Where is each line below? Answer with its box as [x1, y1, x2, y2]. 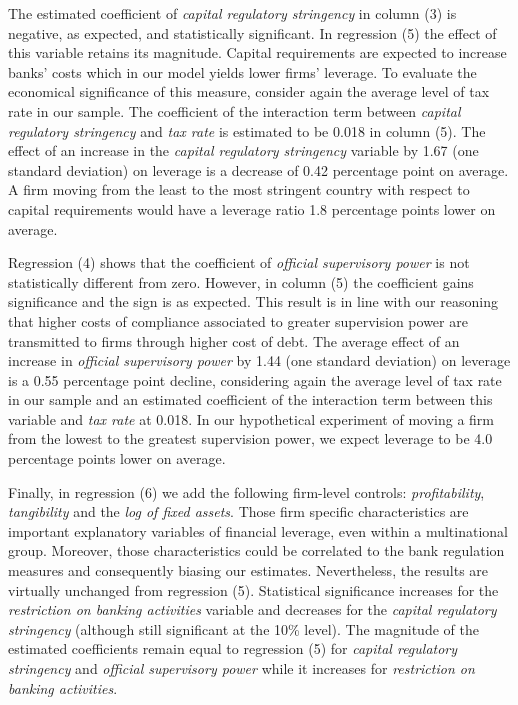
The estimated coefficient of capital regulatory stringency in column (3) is [8, 3, 457, 23]
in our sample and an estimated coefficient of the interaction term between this [8, 389, 493, 410]
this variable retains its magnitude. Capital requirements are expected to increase [8, 42, 507, 63]
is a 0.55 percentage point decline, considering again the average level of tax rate [8, 369, 502, 390]
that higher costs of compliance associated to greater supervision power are [8, 310, 468, 331]
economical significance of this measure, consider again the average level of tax [8, 81, 490, 102]
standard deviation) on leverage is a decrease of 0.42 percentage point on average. [8, 159, 509, 180]
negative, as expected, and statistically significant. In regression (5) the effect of [8, 22, 497, 43]
